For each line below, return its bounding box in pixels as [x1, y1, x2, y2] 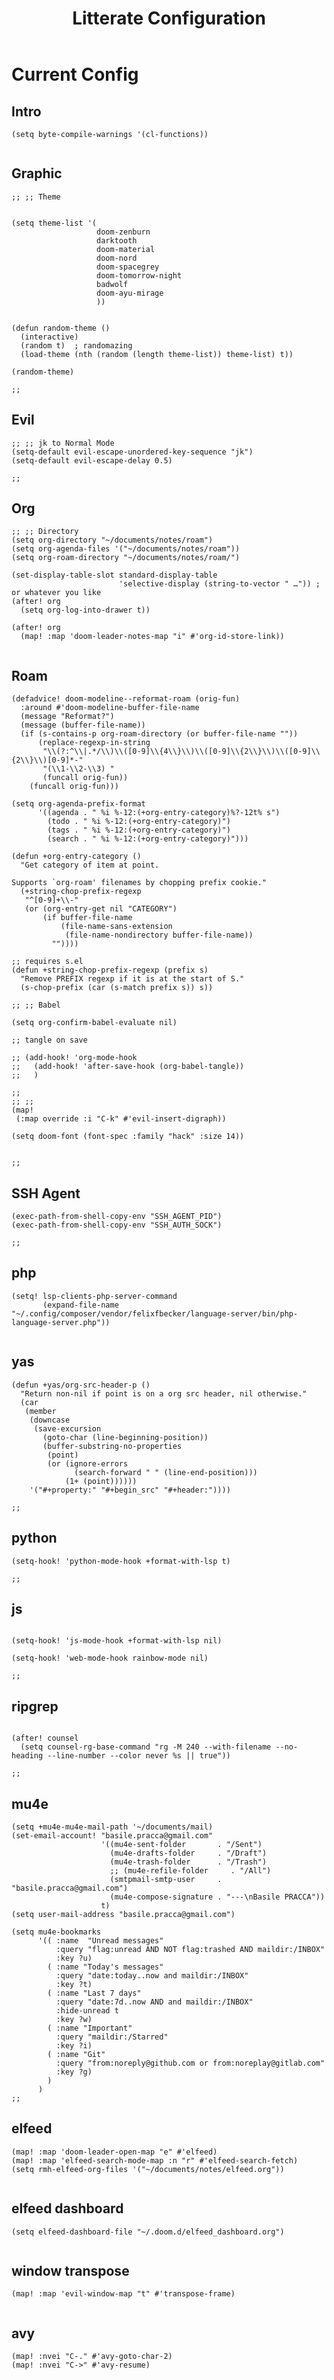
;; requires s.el [11, 957, 84, 967]
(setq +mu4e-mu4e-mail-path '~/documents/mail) [11, 1822, 214, 1832]
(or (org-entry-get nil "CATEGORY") [24, 904, 178, 914]
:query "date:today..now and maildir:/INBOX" [55, 1970, 249, 1981]
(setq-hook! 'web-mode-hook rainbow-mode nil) [11, 1653, 209, 1664]
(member [24, 1406, 57, 1416]
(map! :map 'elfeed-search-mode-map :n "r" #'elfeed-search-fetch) [11, 2155, 299, 2166]
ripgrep [11, 1698, 59, 1715]
